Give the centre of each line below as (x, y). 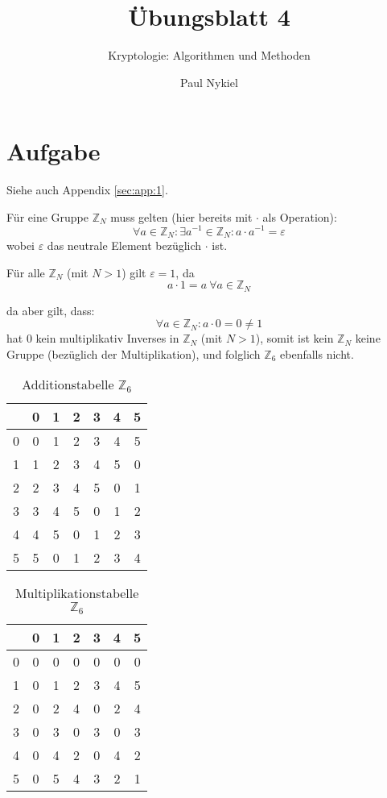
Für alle (26, 272)
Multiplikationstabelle (77, 593)
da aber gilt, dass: (51, 310)
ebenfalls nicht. (317, 353)
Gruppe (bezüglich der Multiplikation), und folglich (134, 353)
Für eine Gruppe (47, 216)
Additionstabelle (68, 384)
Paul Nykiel (209, 82)
